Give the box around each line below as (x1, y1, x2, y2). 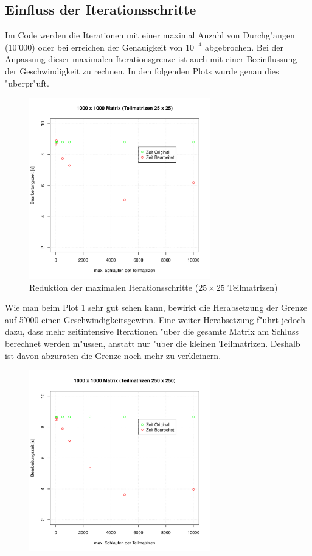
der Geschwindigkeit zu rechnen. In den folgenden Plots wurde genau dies (5, 64, 279, 77)
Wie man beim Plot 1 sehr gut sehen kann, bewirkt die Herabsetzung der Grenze (5, 301, 307, 314)
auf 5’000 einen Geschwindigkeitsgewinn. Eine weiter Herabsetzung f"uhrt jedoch (5, 313, 305, 326)
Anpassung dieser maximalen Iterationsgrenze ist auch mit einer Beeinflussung (5, 52, 297, 65)
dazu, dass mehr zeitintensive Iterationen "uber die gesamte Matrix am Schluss (5, 325, 299, 338)
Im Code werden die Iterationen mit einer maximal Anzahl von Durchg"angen (5, 29, 295, 41)
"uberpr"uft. (5, 76, 49, 89)
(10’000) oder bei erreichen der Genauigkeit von (5, 40, 183, 53)
